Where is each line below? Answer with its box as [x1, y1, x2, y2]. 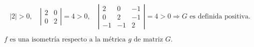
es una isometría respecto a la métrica [9, 36, 126, 43]
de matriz [133, 36, 163, 43]
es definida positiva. [189, 13, 250, 20]
